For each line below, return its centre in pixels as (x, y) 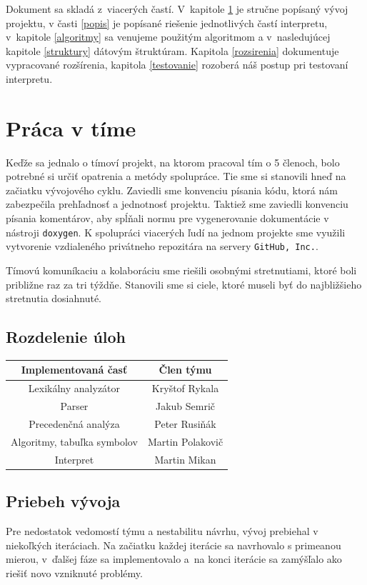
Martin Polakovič (185, 441)
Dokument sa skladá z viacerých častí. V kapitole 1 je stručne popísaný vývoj (177, 9)
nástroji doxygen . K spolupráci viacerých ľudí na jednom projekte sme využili (176, 232)
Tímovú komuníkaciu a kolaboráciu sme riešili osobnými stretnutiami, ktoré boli (181, 270)
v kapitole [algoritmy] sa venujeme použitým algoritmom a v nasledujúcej (168, 37)
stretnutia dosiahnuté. (54, 298)
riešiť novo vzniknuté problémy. (74, 572)
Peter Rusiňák (185, 423)
